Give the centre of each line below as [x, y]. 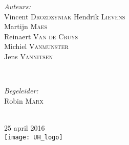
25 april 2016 [25, 127]
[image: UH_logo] [34, 137]
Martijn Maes [26, 26]
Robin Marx [24, 100]
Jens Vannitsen [29, 56]
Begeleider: [21, 91]
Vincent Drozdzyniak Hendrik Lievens [65, 16]
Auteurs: [17, 6]
